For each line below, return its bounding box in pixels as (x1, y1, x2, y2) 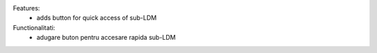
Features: (13, 4, 40, 12)
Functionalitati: (13, 23, 56, 31)
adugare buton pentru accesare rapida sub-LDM (36, 33, 176, 42)
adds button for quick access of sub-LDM (36, 14, 157, 22)
